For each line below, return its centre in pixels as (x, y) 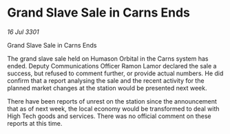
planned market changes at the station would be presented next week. (107, 88)
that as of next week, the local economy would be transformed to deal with (113, 108)
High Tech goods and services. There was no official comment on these (109, 116)
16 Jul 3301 (23, 32)
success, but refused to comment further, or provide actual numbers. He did (115, 73)
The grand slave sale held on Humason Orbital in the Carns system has (108, 58)
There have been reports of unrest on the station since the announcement (112, 101)
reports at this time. (35, 123)
